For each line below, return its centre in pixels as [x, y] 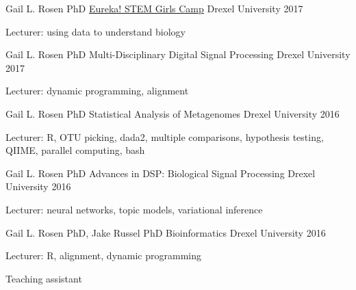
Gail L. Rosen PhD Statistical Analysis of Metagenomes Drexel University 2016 [173, 113]
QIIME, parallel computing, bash [75, 150]
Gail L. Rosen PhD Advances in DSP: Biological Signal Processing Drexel [161, 173]
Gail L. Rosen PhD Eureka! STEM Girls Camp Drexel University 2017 [154, 8]
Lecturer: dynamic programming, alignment [97, 91]
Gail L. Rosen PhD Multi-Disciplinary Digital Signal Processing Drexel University [178, 54]
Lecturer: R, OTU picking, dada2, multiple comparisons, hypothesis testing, [165, 136]
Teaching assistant [44, 278]
